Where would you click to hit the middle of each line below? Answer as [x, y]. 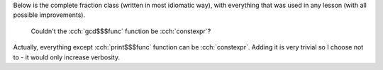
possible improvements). [49, 15]
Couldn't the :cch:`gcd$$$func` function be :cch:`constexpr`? [121, 31]
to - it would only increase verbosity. [67, 57]
